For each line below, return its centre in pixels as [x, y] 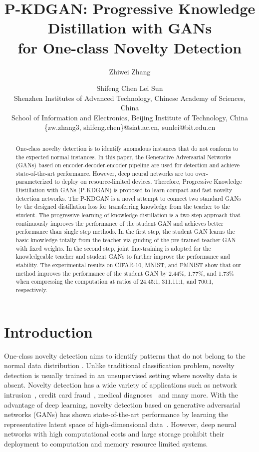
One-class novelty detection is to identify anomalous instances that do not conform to [127, 148]
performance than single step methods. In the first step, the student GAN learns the [125, 231]
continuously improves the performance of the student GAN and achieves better [120, 223]
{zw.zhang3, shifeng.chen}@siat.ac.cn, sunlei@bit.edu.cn [130, 127]
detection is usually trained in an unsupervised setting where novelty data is [121, 375]
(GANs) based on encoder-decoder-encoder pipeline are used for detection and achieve [128, 165]
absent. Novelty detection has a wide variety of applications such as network [121, 385]
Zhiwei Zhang [130, 71]
